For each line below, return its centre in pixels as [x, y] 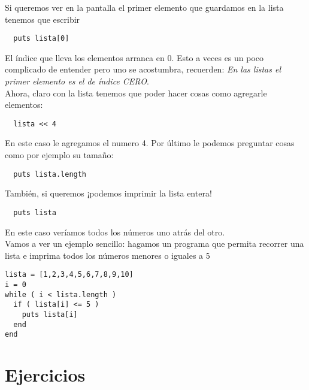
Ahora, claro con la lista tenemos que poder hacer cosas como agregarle [136, 93]
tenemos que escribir [43, 19]
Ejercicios [45, 375]
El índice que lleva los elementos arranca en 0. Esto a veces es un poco [134, 57]
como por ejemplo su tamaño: [59, 155]
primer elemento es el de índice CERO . [77, 81]
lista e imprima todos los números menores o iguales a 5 [107, 255]
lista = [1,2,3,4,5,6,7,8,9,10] [69, 275]
